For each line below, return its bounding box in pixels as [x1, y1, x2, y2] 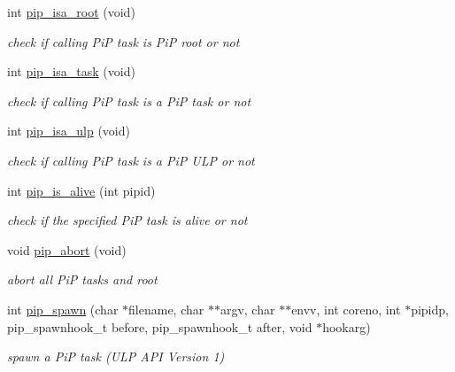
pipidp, [411, 299, 449, 318]
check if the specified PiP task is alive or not [7, 211, 248, 229]
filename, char [128, 299, 204, 318]
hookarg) [322, 317, 371, 336]
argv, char [220, 299, 275, 318]
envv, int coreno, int [291, 299, 401, 318]
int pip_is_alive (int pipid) [7, 181, 156, 199]
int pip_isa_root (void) [7, 3, 135, 20]
